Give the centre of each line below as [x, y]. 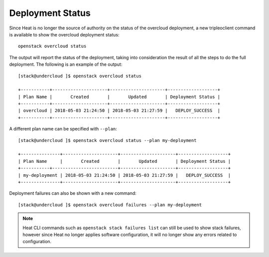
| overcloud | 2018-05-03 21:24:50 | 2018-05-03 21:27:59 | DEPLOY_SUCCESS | [119, 111]
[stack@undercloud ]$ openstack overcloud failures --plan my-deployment [110, 205]
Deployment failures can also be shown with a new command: [73, 193]
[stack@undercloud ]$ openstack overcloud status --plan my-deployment [107, 140]
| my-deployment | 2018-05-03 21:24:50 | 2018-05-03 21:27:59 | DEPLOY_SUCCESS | [125, 175]
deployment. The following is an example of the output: [66, 64]
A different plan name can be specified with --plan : [63, 129]
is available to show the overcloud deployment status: [64, 34]
